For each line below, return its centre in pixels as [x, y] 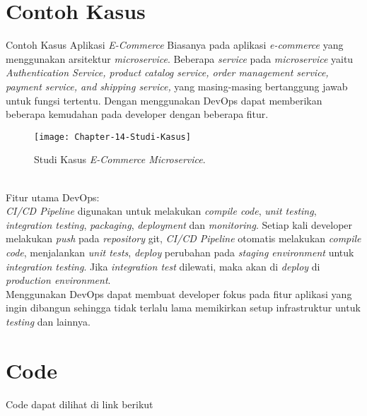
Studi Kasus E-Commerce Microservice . [120, 159]
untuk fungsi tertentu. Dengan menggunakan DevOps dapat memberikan [164, 100]
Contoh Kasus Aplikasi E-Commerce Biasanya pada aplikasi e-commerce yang [175, 45]
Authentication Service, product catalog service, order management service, [167, 72]
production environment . [58, 280]
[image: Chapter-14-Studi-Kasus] [112, 137]
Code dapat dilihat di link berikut [80, 404]
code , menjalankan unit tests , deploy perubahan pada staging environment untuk [180, 252]
